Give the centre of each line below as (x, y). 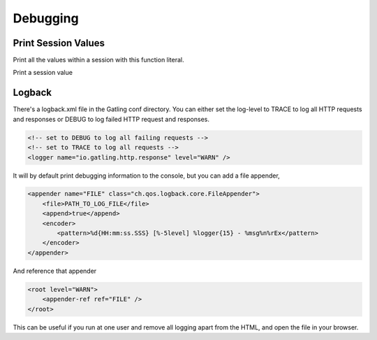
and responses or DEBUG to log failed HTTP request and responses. (111, 119)
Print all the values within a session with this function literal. (98, 60)
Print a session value (43, 73)
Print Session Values (59, 43)
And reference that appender (55, 271)
